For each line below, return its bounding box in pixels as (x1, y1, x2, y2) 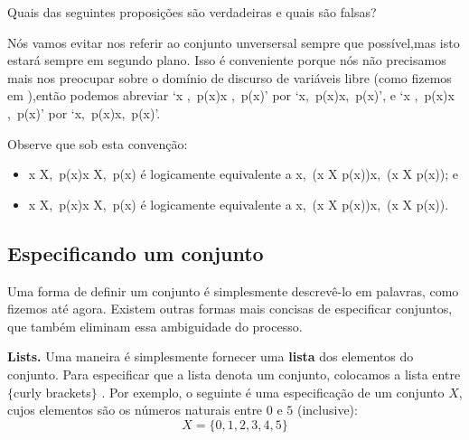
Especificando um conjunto (7, 239, 264, 267)
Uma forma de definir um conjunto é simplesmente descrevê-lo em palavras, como (7, 281, 459, 300)
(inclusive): (296, 400, 358, 419)
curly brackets (14, 382, 91, 401)
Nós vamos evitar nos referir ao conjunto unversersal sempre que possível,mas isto (7, 33, 460, 51)
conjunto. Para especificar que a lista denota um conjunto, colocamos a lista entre (7, 364, 461, 383)
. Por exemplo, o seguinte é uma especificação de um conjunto (101, 382, 445, 401)
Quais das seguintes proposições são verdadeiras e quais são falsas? (7, 3, 377, 21)
